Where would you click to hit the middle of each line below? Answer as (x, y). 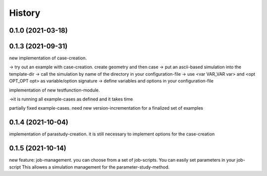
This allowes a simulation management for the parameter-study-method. (96, 167)
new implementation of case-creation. (48, 58)
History (25, 13)
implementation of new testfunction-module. (54, 90)
